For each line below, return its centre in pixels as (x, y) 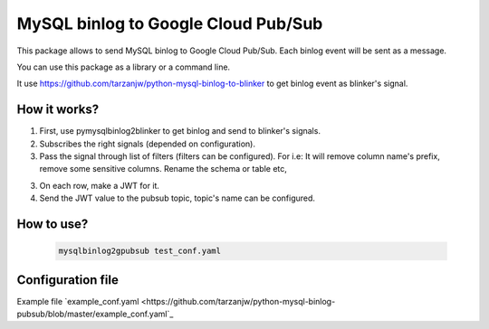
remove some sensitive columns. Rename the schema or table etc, (163, 169)
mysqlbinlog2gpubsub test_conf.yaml (140, 251)
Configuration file (68, 280)
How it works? (58, 110)
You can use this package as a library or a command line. (124, 67)
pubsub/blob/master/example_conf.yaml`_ (95, 314)
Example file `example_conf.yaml (78, 301)
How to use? (53, 224)
